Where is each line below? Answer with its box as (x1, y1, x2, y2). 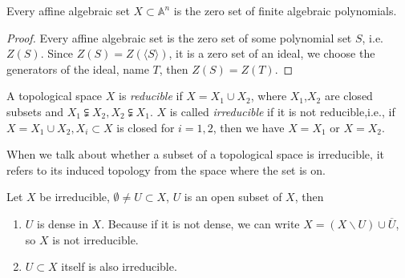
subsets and (6, 103, 64, 119)
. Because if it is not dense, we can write (101, 215, 300, 232)
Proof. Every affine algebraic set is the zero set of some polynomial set (6, 29, 352, 46)
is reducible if (118, 87, 183, 104)
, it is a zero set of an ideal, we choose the (168, 45, 375, 62)
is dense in (37, 215, 88, 232)
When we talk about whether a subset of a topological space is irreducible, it (6, 146, 384, 163)
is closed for (116, 119, 175, 135)
